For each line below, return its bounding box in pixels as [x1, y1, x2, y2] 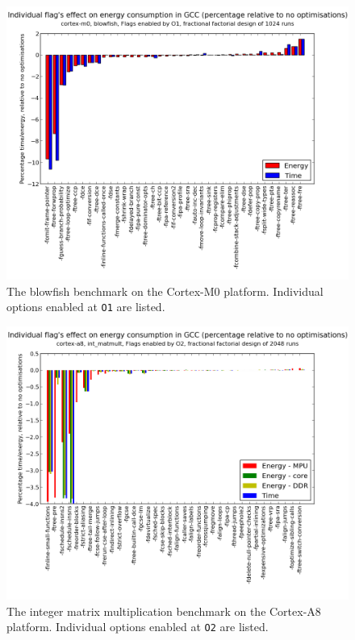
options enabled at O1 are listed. [6, 298, 165, 315]
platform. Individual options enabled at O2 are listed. [6, 618, 269, 635]
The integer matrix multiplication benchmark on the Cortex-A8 [6, 602, 321, 619]
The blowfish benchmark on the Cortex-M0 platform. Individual [6, 282, 324, 299]
